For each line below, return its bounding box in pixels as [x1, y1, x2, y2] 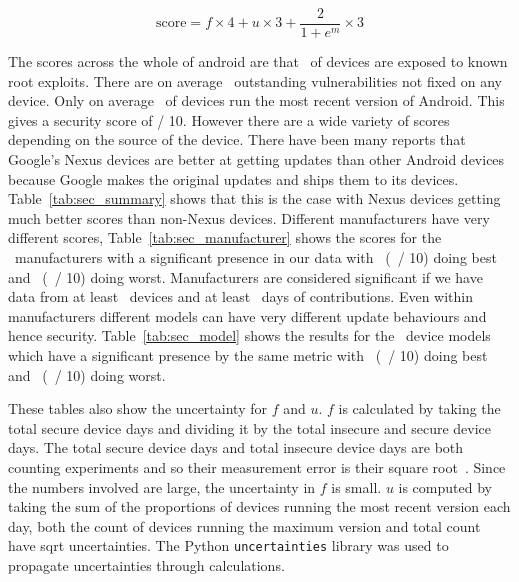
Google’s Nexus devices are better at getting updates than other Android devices [8, 149, 505, 170]
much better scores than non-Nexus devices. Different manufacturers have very [8, 207, 490, 228]
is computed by [398, 476, 492, 497]
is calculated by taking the [338, 398, 501, 419]
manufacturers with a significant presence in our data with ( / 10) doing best [14, 247, 497, 267]
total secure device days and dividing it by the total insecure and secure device [8, 417, 492, 438]
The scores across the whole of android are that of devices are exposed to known [8, 51, 508, 72]
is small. [331, 476, 382, 497]
